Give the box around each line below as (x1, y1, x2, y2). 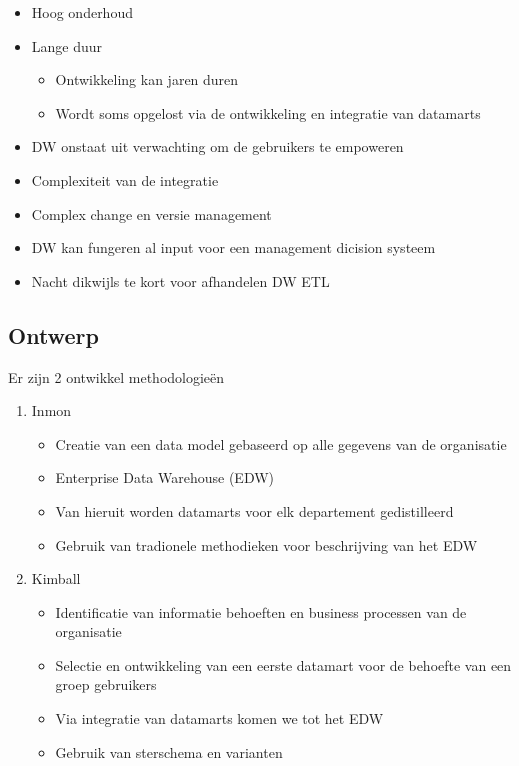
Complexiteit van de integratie (31, 169, 219, 190)
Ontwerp (8, 319, 99, 350)
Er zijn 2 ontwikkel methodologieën (8, 366, 225, 387)
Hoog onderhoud (31, 2, 133, 22)
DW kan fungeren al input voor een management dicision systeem (31, 237, 436, 258)
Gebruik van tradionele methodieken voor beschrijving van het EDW (55, 534, 478, 555)
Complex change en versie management (31, 203, 272, 224)
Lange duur (31, 35, 103, 56)
